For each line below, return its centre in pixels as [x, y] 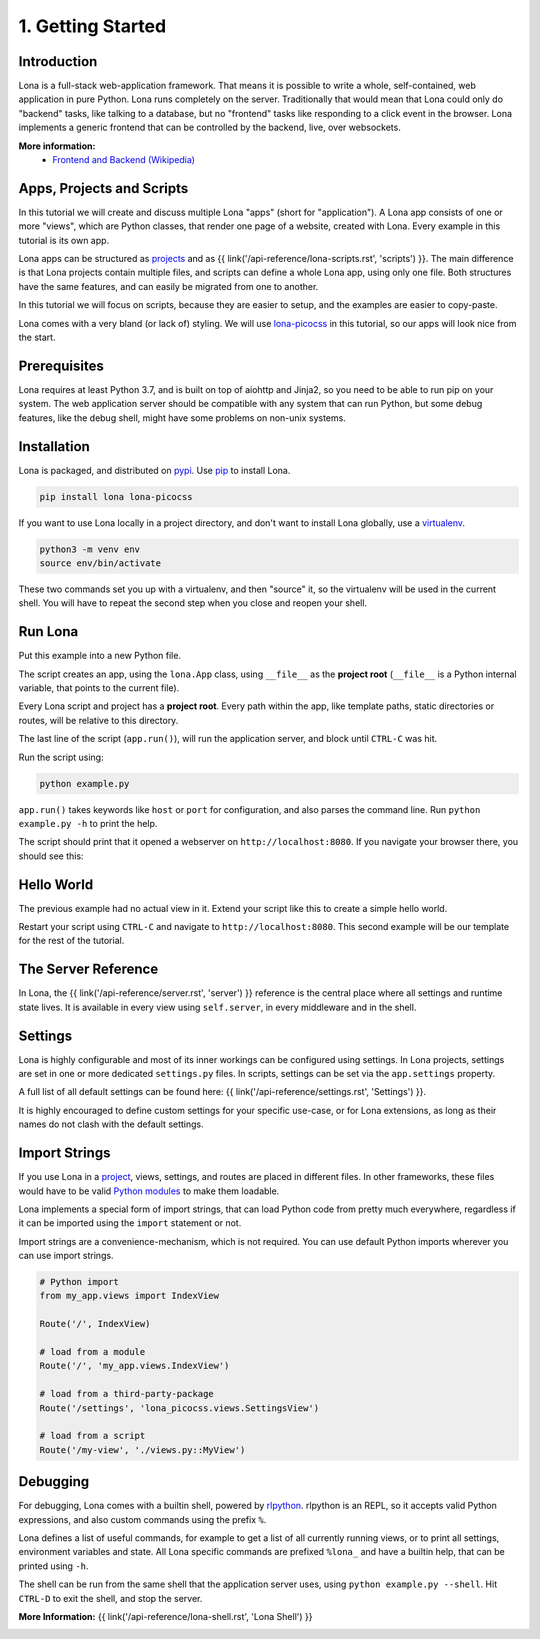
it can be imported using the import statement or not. [130, 1223]
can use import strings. [66, 1256]
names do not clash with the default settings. [111, 1124]
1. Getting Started [92, 26]
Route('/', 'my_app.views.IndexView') [134, 1366]
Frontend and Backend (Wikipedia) [123, 160]
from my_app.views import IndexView [129, 1296]
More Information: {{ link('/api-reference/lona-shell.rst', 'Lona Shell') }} [165, 1616]
